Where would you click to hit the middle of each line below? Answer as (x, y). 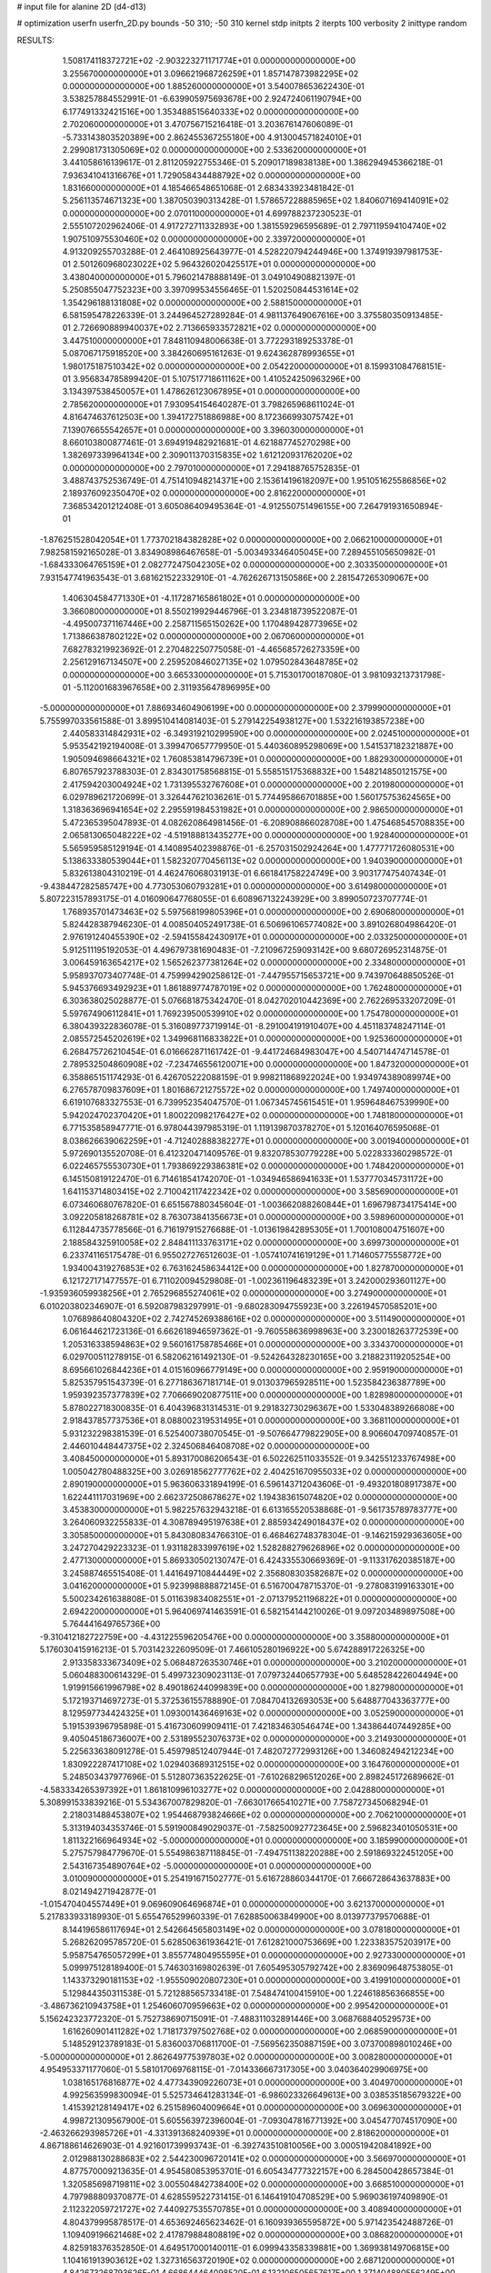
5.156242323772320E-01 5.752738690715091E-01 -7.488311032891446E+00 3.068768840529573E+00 (235, 2018)
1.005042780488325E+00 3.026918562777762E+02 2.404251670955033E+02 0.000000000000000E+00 (265, 1471)
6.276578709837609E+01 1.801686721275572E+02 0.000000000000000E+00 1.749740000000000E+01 (261, 1090)
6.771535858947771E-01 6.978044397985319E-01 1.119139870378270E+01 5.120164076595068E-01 (251, 1128)
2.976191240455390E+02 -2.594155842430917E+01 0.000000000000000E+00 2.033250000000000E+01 (265, 937)
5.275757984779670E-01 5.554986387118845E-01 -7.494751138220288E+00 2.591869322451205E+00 (258, 1853)
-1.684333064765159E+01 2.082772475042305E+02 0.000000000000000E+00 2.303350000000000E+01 (243, 565)
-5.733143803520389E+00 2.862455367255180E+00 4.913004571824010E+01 (212, 137)
